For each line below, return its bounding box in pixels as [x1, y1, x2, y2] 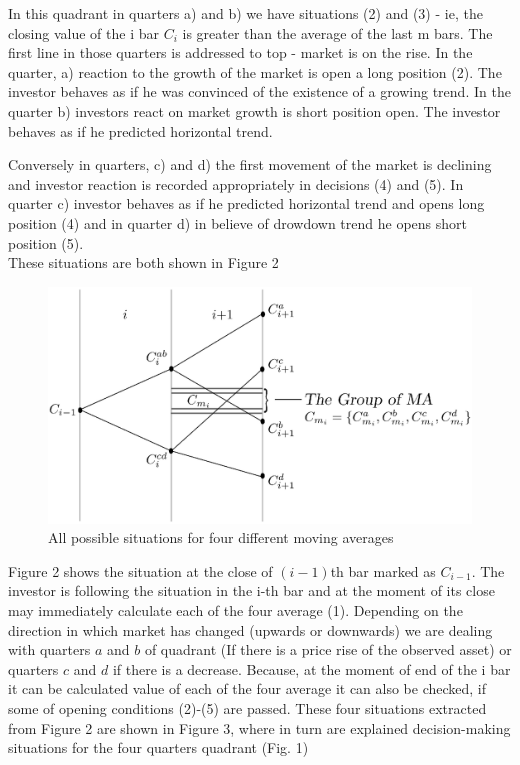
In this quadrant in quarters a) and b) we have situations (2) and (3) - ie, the [8, 3, 483, 23]
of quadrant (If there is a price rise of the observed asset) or [144, 639, 512, 660]
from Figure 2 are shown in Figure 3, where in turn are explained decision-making [8, 717, 511, 738]
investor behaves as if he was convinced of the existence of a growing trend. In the [8, 81, 511, 102]
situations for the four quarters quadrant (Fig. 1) [8, 737, 309, 758]
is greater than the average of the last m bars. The [182, 22, 493, 43]
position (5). [8, 232, 84, 253]
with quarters [8, 639, 91, 660]
